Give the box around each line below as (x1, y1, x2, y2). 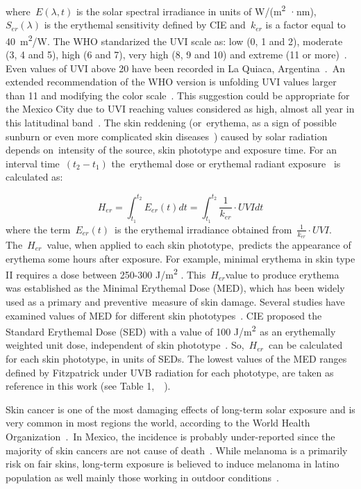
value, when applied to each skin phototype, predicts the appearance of (47, 237, 351, 251)
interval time (6, 156, 60, 170)
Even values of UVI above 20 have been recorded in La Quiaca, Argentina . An (6, 60, 346, 75)
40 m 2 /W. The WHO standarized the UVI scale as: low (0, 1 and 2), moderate (6, 31, 343, 48)
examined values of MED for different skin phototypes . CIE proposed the (6, 308, 322, 322)
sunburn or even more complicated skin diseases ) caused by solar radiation (6, 129, 328, 143)
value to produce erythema (225, 267, 339, 281)
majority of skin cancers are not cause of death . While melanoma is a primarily (6, 442, 348, 457)
